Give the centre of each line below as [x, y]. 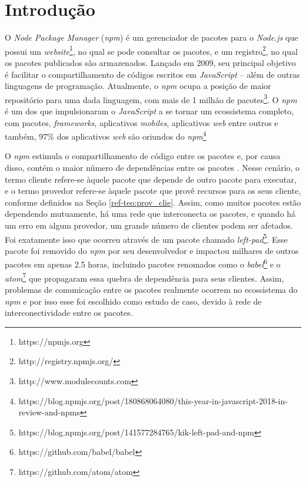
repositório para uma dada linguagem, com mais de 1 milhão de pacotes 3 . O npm [151, 98]
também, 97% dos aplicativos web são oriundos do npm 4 [106, 135]
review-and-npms [49, 412]
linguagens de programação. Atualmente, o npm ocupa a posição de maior [138, 86]
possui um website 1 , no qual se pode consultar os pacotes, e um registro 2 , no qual [151, 50]
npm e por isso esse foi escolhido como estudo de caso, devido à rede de [133, 301]
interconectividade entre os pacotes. [69, 313]
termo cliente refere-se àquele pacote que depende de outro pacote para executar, [151, 179]
